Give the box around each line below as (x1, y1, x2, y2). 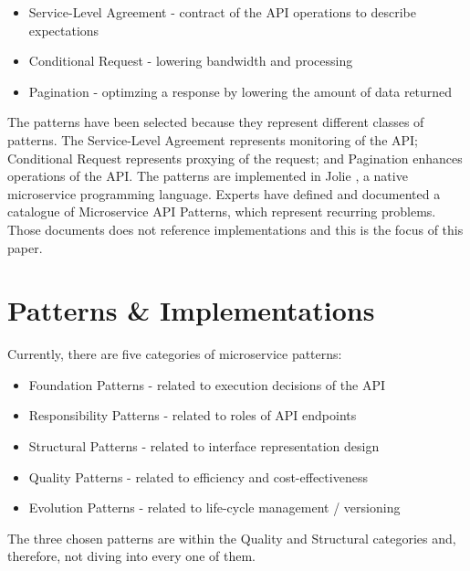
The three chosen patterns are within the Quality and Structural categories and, (7, 528, 456, 547)
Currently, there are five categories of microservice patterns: (7, 344, 342, 364)
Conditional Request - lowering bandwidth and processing (28, 51, 353, 70)
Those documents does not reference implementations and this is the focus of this (7, 219, 464, 238)
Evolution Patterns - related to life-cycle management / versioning (28, 498, 401, 517)
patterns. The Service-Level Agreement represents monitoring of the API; (7, 130, 418, 149)
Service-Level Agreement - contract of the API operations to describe (28, 3, 416, 21)
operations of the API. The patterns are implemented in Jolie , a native (7, 166, 408, 185)
